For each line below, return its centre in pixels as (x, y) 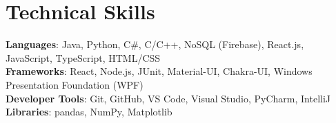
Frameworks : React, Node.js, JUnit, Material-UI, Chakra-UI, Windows (159, 71)
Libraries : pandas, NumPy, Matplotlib (89, 112)
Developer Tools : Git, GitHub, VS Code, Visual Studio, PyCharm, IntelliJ (168, 98)
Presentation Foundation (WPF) (75, 84)
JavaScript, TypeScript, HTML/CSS (83, 57)
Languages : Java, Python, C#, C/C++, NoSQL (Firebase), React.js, (155, 44)
